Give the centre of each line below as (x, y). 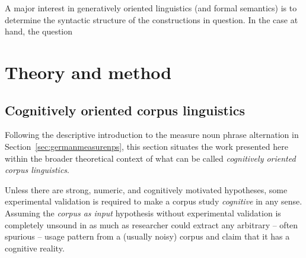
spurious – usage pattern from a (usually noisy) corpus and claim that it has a (147, 236)
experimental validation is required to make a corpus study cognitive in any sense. (154, 201)
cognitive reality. (35, 248)
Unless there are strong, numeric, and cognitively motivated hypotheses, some (146, 189)
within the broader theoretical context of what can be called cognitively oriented (150, 158)
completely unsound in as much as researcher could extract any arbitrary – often (152, 224)
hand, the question (39, 31)
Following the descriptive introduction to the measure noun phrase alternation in (152, 135)
